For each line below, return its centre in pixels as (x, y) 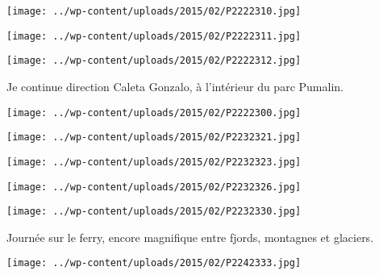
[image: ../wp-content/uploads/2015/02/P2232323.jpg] (154, 162)
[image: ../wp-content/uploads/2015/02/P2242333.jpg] (154, 263)
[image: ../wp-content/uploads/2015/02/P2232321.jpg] (154, 137)
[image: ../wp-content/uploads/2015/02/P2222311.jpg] (154, 36)
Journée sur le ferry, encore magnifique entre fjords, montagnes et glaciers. (190, 237)
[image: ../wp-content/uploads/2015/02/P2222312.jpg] (154, 61)
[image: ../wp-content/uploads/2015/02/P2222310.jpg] (154, 11)
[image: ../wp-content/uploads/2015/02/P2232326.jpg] (154, 187)
